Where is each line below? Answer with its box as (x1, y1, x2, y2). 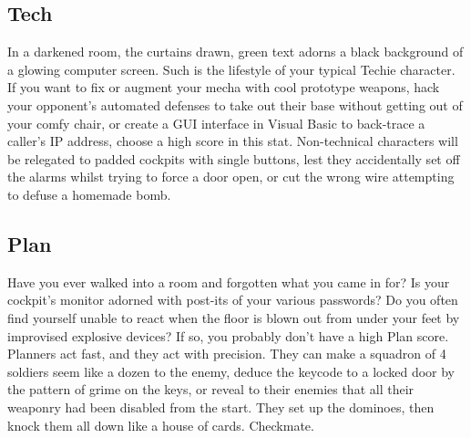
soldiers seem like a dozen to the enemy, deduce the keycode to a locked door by (7, 361, 456, 381)
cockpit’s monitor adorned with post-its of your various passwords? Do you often (7, 290, 458, 309)
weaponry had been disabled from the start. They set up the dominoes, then (7, 397, 435, 416)
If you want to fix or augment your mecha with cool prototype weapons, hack (7, 78, 440, 97)
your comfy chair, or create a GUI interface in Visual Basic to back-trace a (7, 113, 425, 132)
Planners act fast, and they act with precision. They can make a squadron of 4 (7, 344, 446, 363)
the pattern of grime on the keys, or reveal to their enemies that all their (7, 380, 415, 399)
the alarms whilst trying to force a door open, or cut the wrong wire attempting (7, 167, 455, 186)
